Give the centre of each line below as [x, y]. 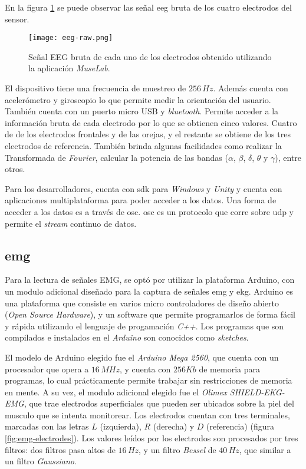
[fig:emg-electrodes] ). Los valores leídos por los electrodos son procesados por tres [152, 438]
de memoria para [229, 369]
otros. [15, 169]
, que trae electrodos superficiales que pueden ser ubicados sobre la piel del [159, 403]
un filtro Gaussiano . [41, 461]
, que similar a [265, 449]
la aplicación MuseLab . [69, 68]
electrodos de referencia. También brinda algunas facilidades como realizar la [143, 146]
